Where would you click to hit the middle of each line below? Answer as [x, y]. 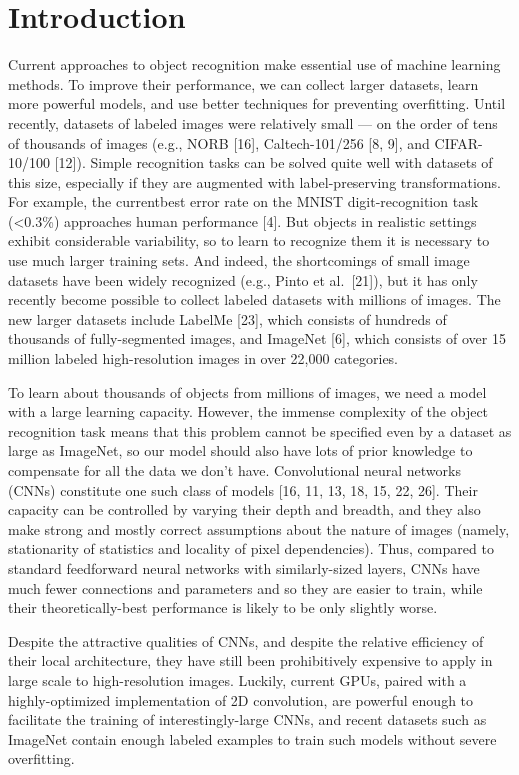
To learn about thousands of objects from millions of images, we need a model [247, 391]
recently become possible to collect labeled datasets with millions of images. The [254, 299]
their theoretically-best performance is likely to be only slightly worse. [223, 607]
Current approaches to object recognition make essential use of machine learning [254, 64]
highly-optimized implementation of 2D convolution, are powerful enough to [241, 699]
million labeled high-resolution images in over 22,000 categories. [203, 358]
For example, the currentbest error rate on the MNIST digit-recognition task [243, 201]
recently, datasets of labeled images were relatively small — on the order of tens [253, 122]
